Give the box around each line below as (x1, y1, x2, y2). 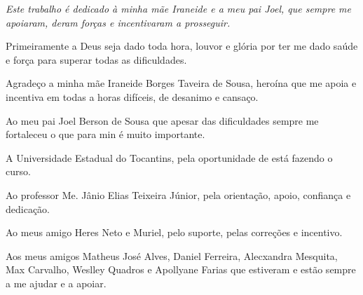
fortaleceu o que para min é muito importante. (6, 127, 205, 142)
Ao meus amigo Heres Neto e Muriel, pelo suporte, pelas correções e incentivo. (6, 225, 343, 240)
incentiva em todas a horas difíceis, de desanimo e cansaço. (6, 89, 259, 104)
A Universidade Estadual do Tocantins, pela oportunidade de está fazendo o (6, 150, 333, 165)
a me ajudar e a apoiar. (6, 275, 107, 290)
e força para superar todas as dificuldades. (6, 52, 187, 67)
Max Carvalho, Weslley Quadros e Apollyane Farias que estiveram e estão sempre (6, 262, 356, 277)
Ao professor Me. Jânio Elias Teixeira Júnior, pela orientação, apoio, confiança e (6, 187, 351, 202)
